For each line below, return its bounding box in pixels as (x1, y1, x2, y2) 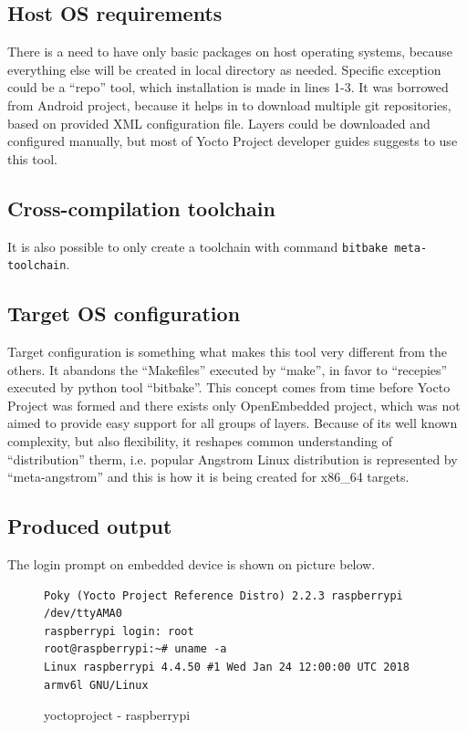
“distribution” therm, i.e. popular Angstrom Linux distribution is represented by (7, 449, 458, 468)
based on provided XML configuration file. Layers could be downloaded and (7, 113, 431, 132)
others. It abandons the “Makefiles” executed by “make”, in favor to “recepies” (7, 360, 448, 379)
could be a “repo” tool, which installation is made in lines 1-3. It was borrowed (7, 78, 449, 97)
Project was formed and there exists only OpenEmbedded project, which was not (7, 395, 461, 414)
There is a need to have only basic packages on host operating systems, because (7, 42, 452, 61)
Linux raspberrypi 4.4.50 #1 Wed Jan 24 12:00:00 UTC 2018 (44, 661, 410, 673)
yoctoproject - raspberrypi (44, 705, 191, 725)
